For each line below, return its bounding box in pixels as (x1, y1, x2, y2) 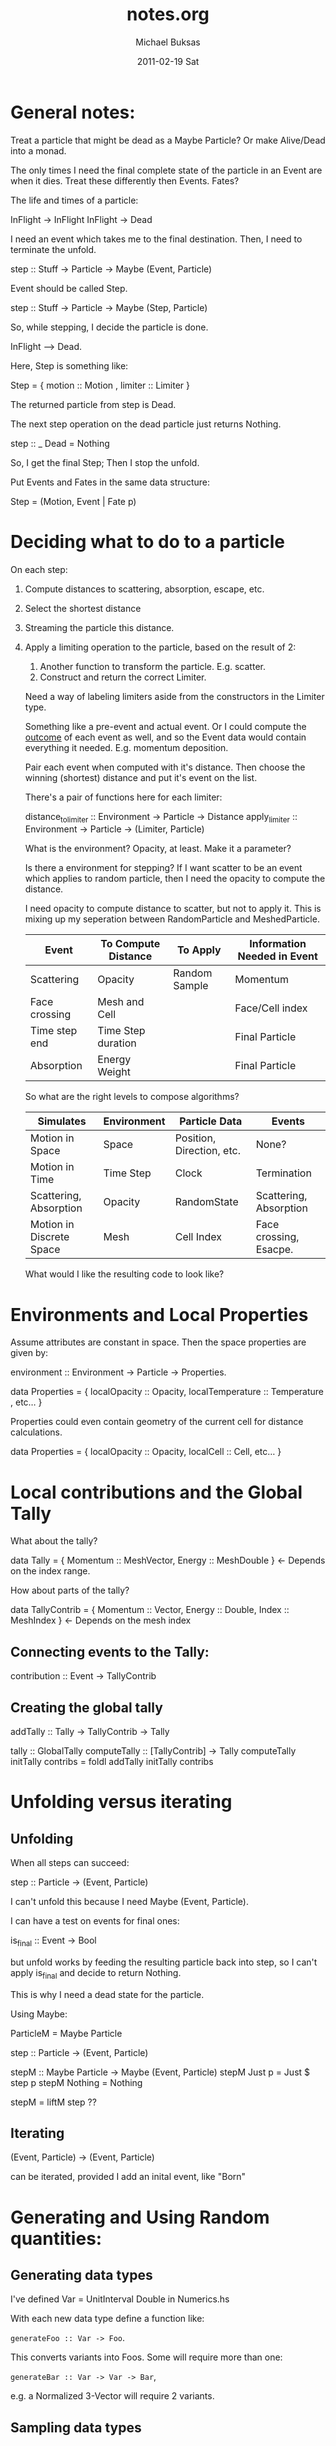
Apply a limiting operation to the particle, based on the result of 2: (24, 641, 297, 653)
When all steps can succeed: (10, 1856, 130, 1868)
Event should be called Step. (10, 282, 128, 294)
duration (97, 1036, 137, 1050)
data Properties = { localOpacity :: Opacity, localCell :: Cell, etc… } (10, 1446, 282, 1458)
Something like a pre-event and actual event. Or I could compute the (24, 720, 307, 732)
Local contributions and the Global (10, 1481, 303, 1503)
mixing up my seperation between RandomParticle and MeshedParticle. (24, 913, 320, 925)
